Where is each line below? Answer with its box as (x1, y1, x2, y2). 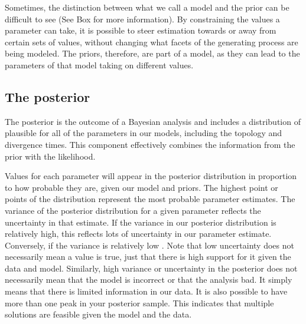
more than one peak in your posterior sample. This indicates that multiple (5, 296, 274, 309)
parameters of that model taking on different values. (5, 58, 194, 71)
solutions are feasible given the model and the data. (5, 308, 192, 320)
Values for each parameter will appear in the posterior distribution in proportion (5, 170, 297, 182)
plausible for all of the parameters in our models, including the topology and (5, 127, 282, 139)
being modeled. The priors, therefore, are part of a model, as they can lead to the (5, 47, 300, 59)
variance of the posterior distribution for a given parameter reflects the (5, 204, 261, 216)
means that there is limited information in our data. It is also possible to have (5, 285, 288, 297)
